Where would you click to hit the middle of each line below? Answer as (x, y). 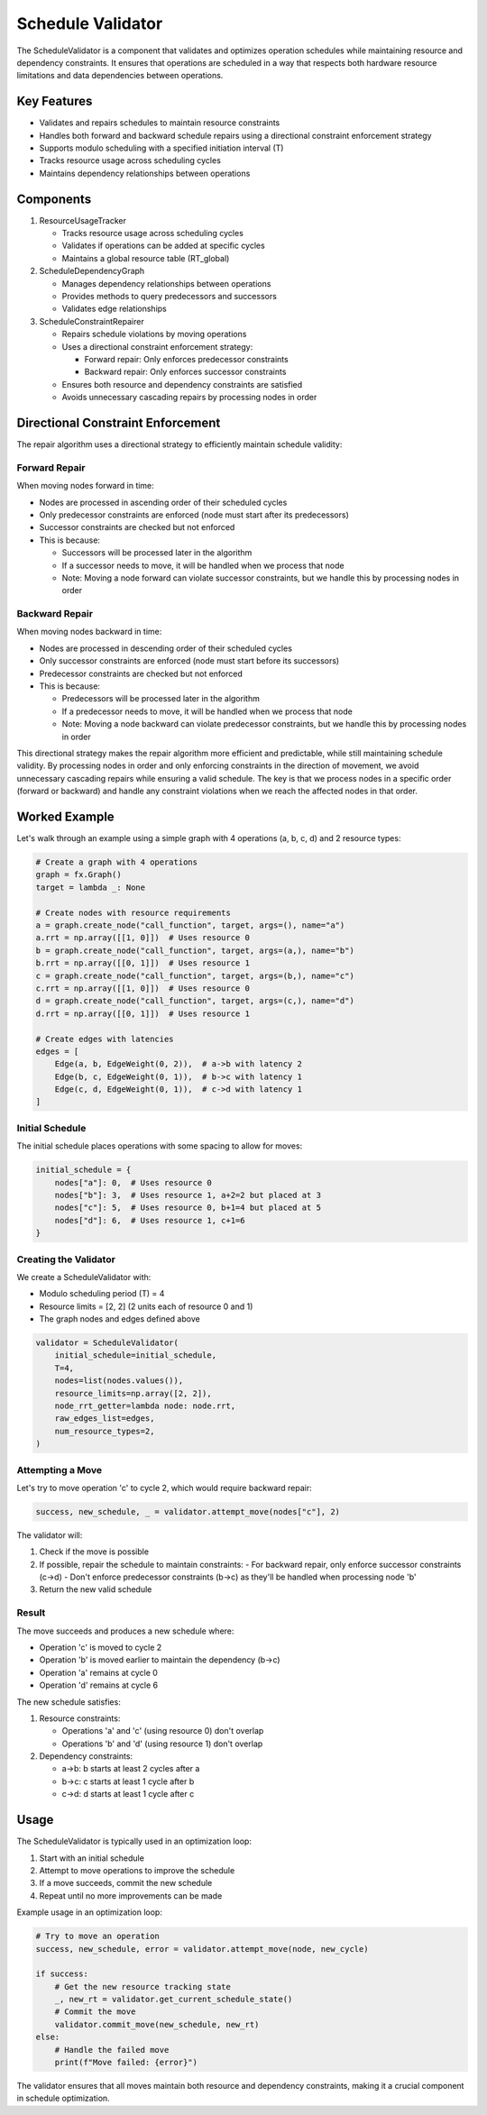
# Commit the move (95, 2012)
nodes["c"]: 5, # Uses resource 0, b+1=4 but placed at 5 (188, 1208)
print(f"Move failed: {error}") (126, 2063)
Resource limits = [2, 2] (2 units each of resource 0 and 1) (146, 1306)
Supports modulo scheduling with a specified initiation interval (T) (161, 148)
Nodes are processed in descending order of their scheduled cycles (166, 648)
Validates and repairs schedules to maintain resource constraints (160, 123)
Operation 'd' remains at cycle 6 (99, 1685)
